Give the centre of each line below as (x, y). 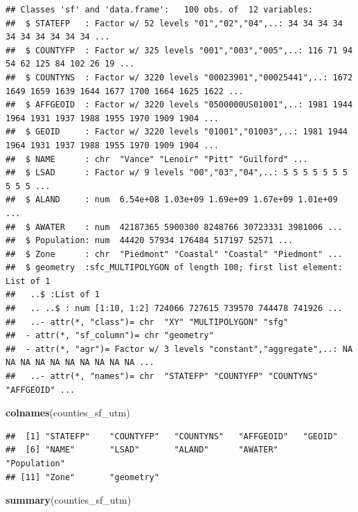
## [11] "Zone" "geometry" (82, 477)
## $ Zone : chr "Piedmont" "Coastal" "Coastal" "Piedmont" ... (174, 254)
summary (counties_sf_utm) (69, 500)
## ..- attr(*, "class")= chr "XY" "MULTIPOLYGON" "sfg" (147, 322)
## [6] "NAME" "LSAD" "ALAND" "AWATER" (142, 450)
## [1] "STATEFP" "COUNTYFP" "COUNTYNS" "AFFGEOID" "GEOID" (172, 436)
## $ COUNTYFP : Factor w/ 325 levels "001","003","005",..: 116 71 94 (179, 50)
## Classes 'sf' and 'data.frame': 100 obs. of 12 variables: (159, 10)
